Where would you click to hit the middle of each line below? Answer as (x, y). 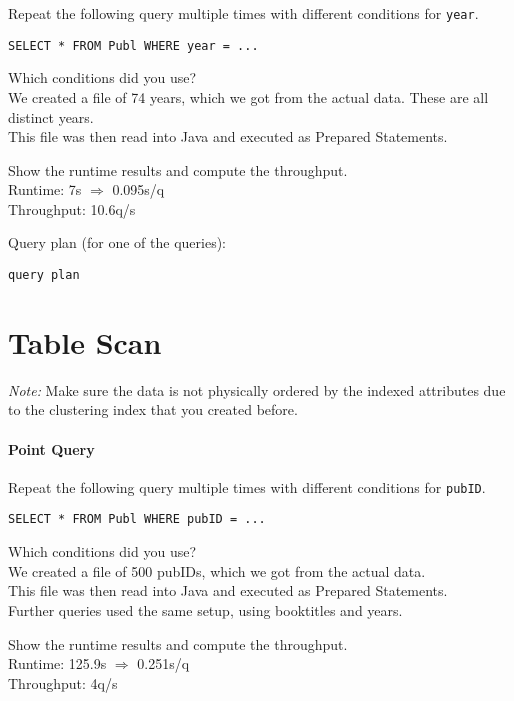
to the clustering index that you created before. (153, 409)
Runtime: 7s (45, 189)
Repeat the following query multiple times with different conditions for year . (243, 13)
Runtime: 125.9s (57, 663)
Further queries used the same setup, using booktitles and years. (205, 609)
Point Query (51, 448)
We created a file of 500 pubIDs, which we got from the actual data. (217, 570)
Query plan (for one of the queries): (117, 242)
